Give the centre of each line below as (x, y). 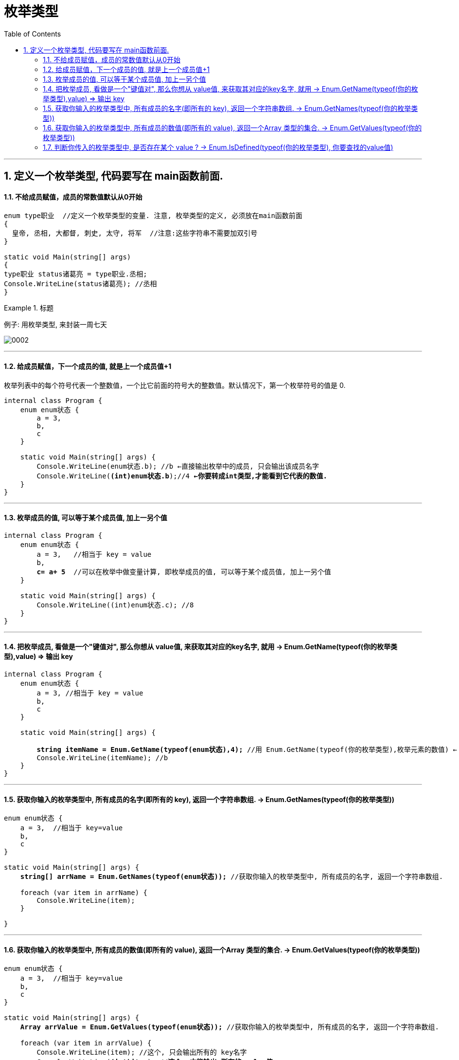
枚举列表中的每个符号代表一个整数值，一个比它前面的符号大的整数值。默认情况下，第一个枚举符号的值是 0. (175, 385)
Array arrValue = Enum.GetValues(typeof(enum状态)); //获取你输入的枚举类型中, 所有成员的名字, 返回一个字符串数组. (229, 1027)
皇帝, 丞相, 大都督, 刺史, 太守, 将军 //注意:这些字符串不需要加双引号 (135, 233)
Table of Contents (33, 34)
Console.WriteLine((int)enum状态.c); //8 (115, 605)
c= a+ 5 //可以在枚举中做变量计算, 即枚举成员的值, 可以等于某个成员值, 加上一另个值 (184, 572)
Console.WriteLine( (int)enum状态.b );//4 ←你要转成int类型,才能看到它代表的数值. (182, 476)
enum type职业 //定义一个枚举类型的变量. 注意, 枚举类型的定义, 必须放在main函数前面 (153, 216)
